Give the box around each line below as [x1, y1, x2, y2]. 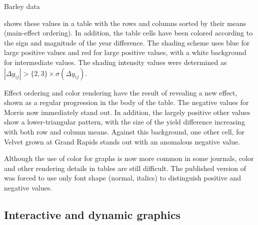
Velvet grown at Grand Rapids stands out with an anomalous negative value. [4, 136, 240, 146]
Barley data [4, 1, 40, 11]
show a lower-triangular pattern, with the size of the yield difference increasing [4, 116, 245, 127]
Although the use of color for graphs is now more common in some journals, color [4, 153, 254, 163]
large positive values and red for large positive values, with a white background [4, 47, 246, 57]
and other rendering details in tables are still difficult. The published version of [4, 162, 246, 173]
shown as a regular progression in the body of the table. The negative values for [4, 97, 249, 107]
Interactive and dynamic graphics [4, 206, 181, 222]
